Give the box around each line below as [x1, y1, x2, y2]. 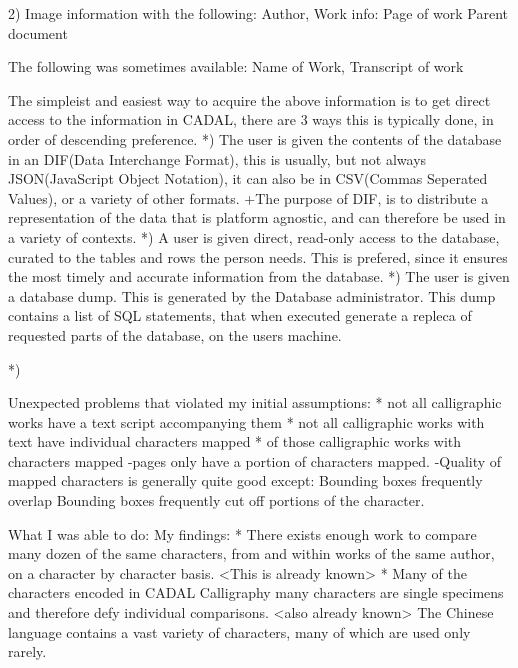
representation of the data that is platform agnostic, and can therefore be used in [8, 207, 506, 228]
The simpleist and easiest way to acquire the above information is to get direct [8, 89, 491, 110]
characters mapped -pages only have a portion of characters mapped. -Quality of [8, 450, 502, 471]
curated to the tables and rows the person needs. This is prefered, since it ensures [8, 246, 508, 267]
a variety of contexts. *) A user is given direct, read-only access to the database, [8, 226, 500, 247]
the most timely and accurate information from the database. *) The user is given [8, 266, 510, 287]
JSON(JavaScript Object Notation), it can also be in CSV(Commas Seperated [8, 168, 488, 189]
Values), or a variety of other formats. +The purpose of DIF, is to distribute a [8, 187, 489, 208]
